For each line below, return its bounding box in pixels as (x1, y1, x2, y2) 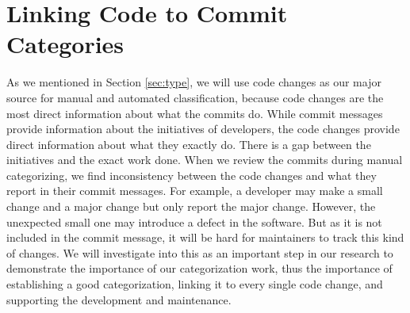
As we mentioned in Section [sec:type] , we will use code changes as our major (6, 74, 381, 90)
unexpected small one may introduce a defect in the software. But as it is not (6, 213, 382, 230)
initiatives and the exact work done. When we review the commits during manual (6, 151, 403, 168)
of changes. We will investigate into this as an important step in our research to (6, 244, 393, 261)
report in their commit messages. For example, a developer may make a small (6, 182, 383, 199)
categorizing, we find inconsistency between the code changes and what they (6, 166, 377, 183)
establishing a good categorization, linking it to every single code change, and (6, 276, 383, 292)
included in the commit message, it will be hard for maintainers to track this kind (6, 229, 404, 246)
